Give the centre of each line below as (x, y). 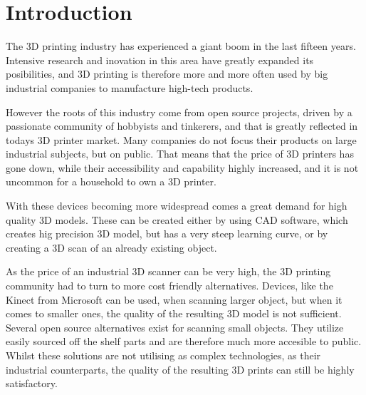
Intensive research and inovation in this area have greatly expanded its (160, 60)
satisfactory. (32, 383)
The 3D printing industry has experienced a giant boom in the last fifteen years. (181, 46)
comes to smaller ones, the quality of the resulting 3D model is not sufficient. (174, 313)
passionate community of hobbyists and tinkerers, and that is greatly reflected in (182, 126)
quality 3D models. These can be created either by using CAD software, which (177, 219)
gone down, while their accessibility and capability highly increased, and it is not (182, 167)
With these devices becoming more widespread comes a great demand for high (177, 206)
